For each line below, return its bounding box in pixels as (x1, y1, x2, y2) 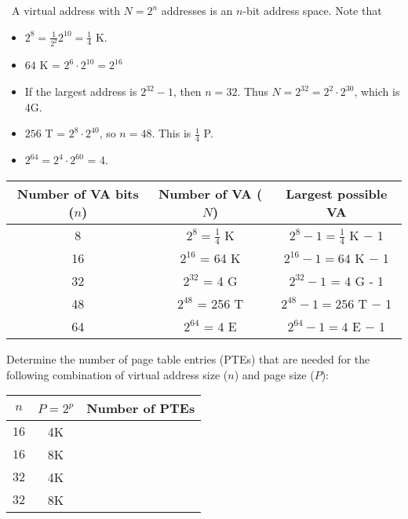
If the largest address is (24, 83, 137, 100)
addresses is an (161, 2, 233, 18)
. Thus (237, 83, 268, 100)
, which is (354, 83, 400, 100)
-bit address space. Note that (242, 2, 382, 18)
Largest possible (286, 184, 388, 203)
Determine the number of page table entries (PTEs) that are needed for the (6, 351, 370, 367)
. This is (151, 125, 191, 141)
